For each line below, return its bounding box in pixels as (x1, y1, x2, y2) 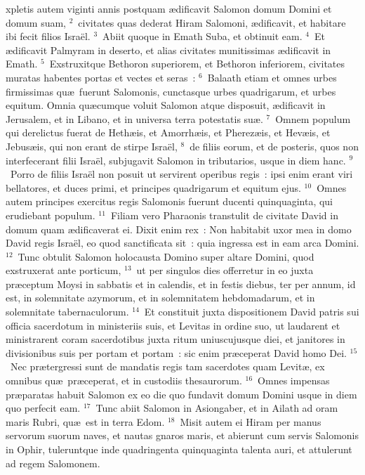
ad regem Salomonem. (6, 455, 100, 470)
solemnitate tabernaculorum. (6, 304, 129, 319)
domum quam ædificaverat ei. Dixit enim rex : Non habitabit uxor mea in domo (6, 221, 352, 236)
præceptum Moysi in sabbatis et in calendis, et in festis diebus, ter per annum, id (6, 276, 356, 291)
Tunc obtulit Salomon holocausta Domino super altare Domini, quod (18, 249, 314, 263)
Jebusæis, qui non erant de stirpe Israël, (6, 138, 178, 153)
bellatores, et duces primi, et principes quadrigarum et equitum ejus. (6, 180, 301, 195)
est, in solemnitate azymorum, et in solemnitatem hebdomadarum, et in (6, 290, 315, 305)
